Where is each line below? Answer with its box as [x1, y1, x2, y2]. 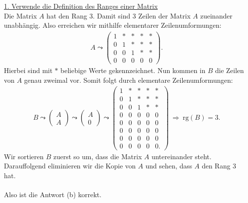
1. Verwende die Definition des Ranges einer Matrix [4, 1, 158, 11]
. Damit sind [93, 10, 131, 20]
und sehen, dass [145, 161, 192, 171]
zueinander [200, 10, 233, 20]
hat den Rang [46, 10, 87, 20]
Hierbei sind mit [4, 65, 53, 75]
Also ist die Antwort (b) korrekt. [4, 189, 102, 199]
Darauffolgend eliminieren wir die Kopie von [4, 161, 136, 171]
